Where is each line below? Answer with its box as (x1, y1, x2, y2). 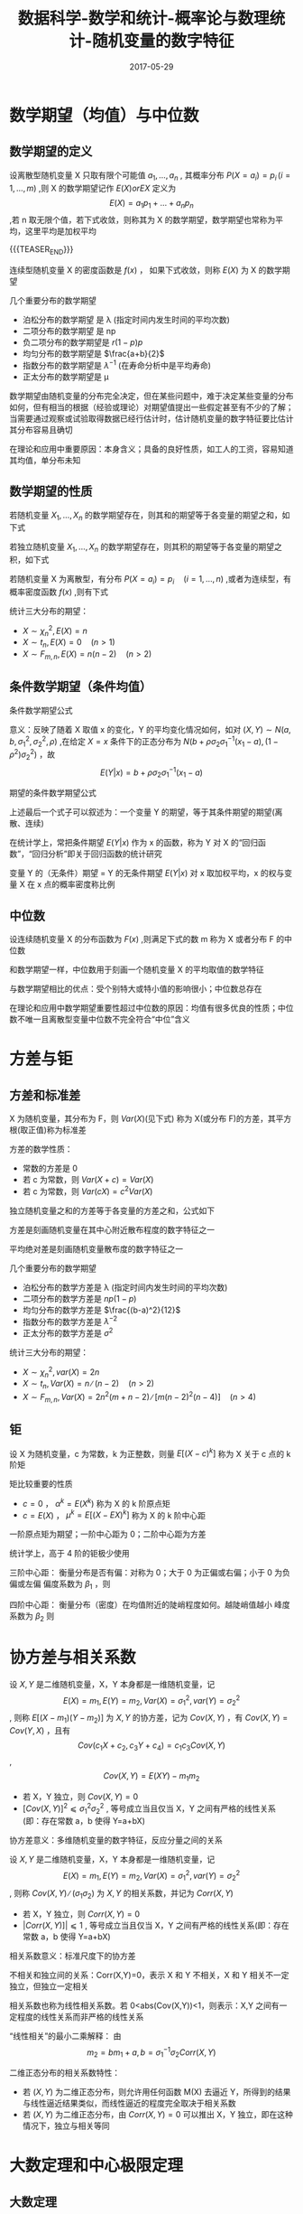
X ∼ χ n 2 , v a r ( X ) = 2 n (22, 1365, 100, 1379)
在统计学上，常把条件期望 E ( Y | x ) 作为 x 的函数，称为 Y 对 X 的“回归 (9, 837, 259, 848)
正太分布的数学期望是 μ (22, 371, 109, 382)
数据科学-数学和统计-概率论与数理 (17, 8, 271, 29)
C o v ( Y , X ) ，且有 (9, 1725, 70, 1736)
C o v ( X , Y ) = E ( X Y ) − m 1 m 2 (103, 1770, 200, 1783)
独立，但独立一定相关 (9, 1980, 88, 1992)
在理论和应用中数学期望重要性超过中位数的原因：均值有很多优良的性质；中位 (9, 1003, 294, 1014)
